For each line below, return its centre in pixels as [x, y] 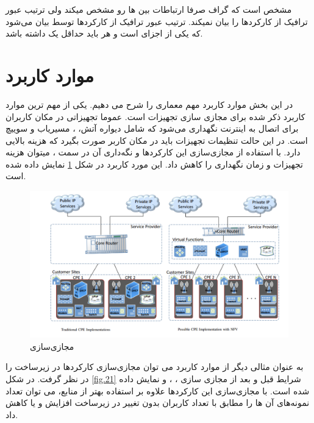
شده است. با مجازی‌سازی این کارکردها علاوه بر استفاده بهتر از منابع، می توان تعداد [158, 390]
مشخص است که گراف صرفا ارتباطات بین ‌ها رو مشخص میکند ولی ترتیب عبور [149, 9]
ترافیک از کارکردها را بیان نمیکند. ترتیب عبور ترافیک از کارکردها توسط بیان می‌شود [157, 21]
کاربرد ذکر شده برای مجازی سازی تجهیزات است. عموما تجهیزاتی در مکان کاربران [155, 116]
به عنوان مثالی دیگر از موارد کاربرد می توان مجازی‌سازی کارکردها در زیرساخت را [155, 367]
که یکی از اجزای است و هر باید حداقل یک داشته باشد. [104, 33]
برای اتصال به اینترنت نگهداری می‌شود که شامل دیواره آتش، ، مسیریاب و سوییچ [152, 128]
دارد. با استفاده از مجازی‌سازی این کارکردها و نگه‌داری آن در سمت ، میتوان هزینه [153, 152]
